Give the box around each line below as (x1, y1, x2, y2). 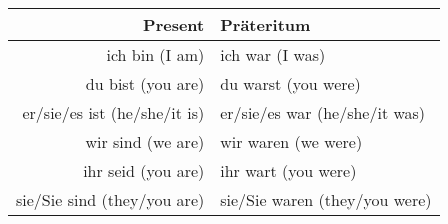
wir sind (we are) (85, 130, 205, 153)
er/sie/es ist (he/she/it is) (22, 101, 205, 124)
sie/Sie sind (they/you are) (16, 188, 205, 211)
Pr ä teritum (220, 13, 311, 36)
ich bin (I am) (106, 43, 205, 66)
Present (143, 13, 205, 36)
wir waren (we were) (220, 130, 363, 153)
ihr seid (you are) (83, 159, 205, 182)
